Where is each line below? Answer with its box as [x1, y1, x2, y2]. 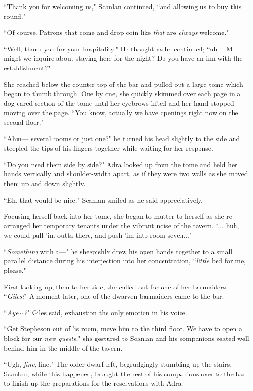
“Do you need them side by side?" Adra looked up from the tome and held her [4, 159, 237, 169]
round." [4, 11, 26, 21]
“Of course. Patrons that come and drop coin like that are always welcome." [4, 27, 229, 37]
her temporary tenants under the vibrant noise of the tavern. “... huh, [32, 220, 239, 230]
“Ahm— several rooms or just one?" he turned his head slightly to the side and [4, 133, 240, 143]
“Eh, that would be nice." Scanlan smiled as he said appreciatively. [4, 194, 203, 204]
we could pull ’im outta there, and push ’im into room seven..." [4, 230, 192, 240]
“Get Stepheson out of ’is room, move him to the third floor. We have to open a [4, 323, 242, 334]
